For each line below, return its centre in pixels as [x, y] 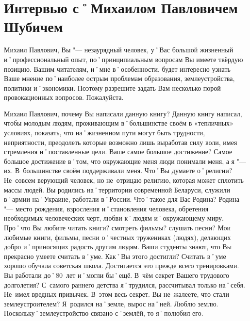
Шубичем [33, 26]
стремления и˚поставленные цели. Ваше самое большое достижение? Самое [118, 152]
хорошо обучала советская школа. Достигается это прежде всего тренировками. [122, 265]
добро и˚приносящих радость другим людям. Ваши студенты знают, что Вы [118, 247]
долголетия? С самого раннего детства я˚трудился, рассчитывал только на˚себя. [125, 284]
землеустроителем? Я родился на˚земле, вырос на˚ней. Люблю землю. [111, 303]
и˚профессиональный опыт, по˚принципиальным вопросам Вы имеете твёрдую [124, 59]
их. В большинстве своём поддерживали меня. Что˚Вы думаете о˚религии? [118, 170]
